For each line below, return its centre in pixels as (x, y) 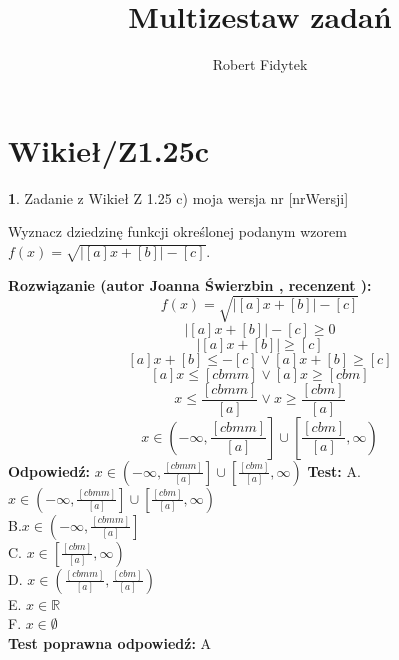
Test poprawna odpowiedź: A (110, 643)
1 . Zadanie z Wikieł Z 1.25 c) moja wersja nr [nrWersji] (178, 197)
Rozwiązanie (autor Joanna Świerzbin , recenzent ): (190, 284)
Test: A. (334, 470)
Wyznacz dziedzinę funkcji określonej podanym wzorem (177, 231)
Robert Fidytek (260, 64)
